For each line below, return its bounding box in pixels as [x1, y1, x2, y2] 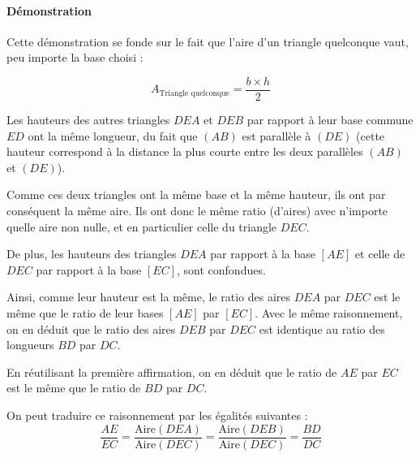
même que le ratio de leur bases [6, 304, 164, 321]
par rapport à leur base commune [246, 111, 414, 128]
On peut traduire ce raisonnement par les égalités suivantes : [6, 406, 308, 423]
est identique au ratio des [259, 320, 385, 337]
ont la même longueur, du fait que [28, 127, 198, 144]
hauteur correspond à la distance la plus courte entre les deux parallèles [6, 143, 363, 160]
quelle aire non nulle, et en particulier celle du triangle [6, 218, 277, 235]
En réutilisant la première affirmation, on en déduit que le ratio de [6, 363, 337, 380]
